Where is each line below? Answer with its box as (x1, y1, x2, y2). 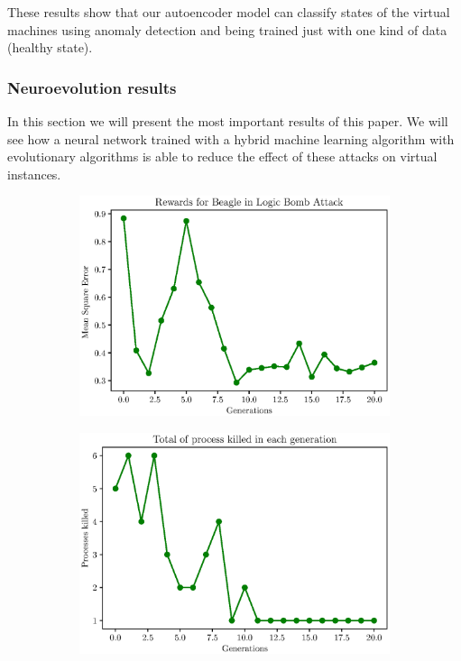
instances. (7, 164, 61, 183)
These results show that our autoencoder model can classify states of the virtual (7, 3, 450, 21)
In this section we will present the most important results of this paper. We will (7, 112, 448, 130)
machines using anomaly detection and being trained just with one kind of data (7, 20, 447, 39)
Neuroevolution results (7, 76, 177, 98)
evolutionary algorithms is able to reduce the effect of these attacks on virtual (7, 147, 438, 166)
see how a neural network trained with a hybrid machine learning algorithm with (7, 129, 455, 148)
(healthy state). (7, 38, 93, 57)
